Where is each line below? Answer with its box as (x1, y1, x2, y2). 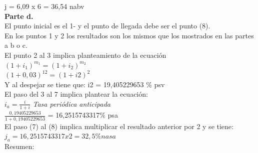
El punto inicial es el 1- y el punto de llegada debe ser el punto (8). (4, 20, 210, 31)
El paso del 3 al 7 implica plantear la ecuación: (4, 89, 148, 99)
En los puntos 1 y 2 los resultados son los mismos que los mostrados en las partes (4, 30, 254, 40)
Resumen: (4, 141, 34, 151)
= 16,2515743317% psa (47, 110, 118, 120)
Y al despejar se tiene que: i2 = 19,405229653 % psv (4, 79, 165, 89)
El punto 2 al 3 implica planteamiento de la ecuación (4, 49, 166, 60)
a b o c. (4, 40, 27, 50)
